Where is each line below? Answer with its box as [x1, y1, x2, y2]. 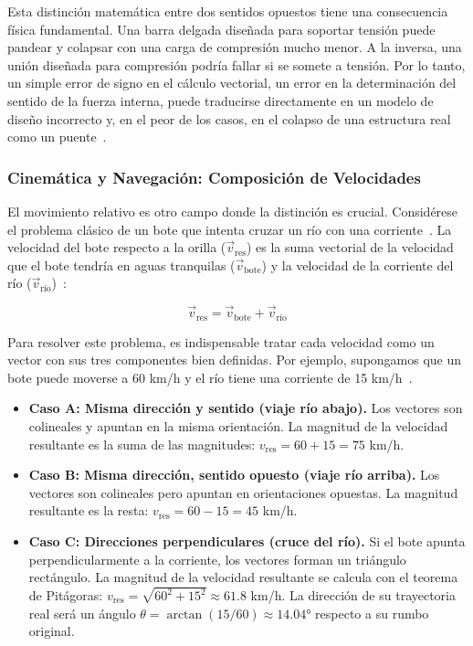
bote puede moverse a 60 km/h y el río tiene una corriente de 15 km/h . [7, 367, 413, 387]
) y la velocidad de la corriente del [261, 255, 454, 274]
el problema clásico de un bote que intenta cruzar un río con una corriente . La [7, 219, 452, 238]
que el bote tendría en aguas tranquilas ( [7, 255, 236, 274]
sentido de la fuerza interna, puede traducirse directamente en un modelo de [7, 90, 434, 110]
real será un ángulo [28, 603, 136, 622]
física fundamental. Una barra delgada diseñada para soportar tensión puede [7, 19, 436, 38]
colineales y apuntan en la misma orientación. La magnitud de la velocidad [28, 416, 448, 435]
